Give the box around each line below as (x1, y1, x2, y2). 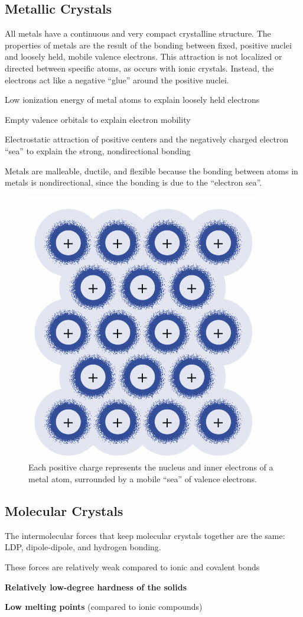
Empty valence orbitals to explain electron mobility (5, 113, 191, 125)
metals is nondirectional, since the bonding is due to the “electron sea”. (5, 176, 262, 189)
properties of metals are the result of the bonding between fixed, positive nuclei (5, 38, 292, 51)
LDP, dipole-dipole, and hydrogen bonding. (5, 541, 161, 553)
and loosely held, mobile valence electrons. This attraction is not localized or (5, 50, 282, 63)
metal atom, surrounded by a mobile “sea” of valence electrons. (28, 472, 257, 485)
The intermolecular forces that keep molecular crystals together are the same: (5, 529, 285, 541)
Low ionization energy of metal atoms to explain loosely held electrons (5, 93, 260, 106)
